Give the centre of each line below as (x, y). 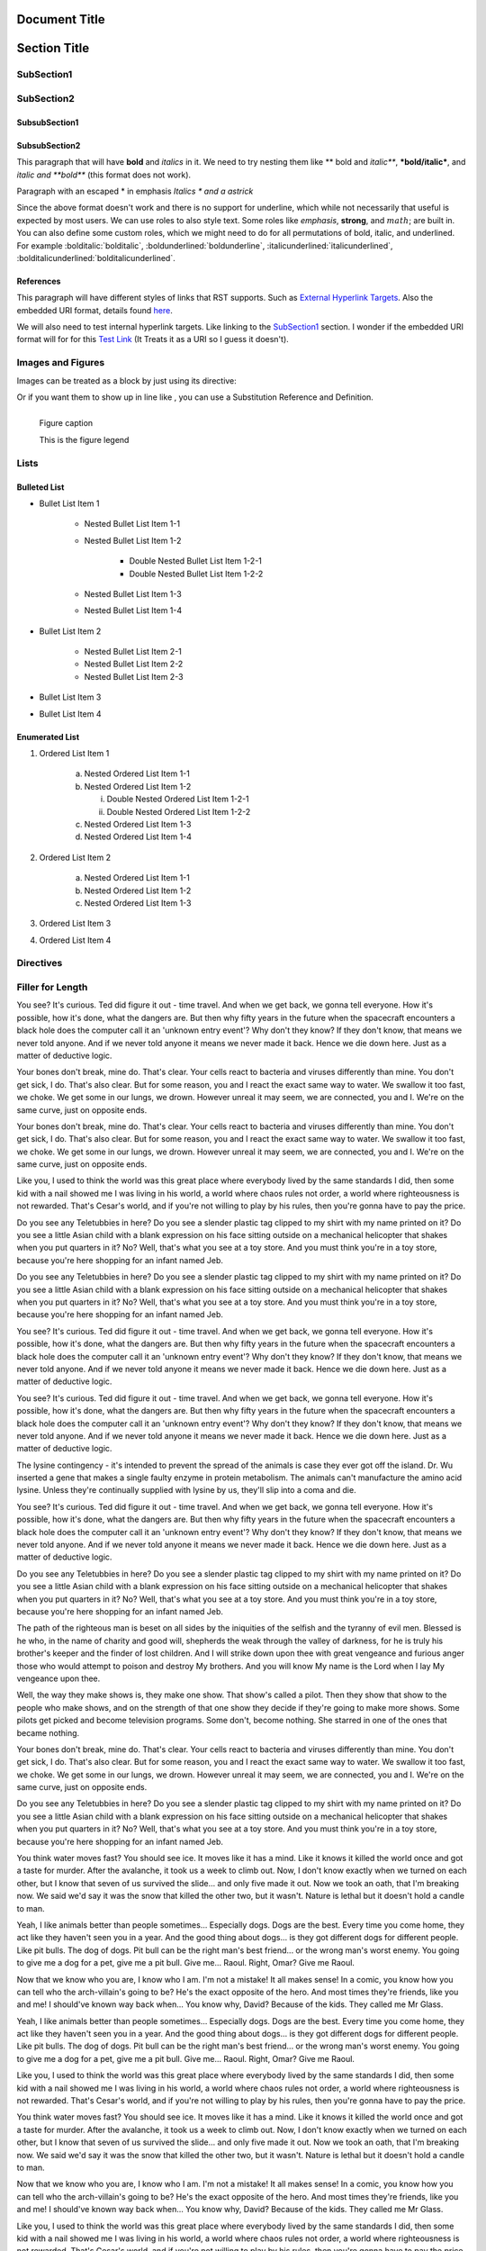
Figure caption (66, 423)
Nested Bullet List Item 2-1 (133, 652)
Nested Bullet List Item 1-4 (133, 610)
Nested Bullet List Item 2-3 (134, 676)
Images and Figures (61, 363)
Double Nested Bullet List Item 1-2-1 (196, 561)
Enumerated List (48, 737)
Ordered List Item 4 (75, 940)
